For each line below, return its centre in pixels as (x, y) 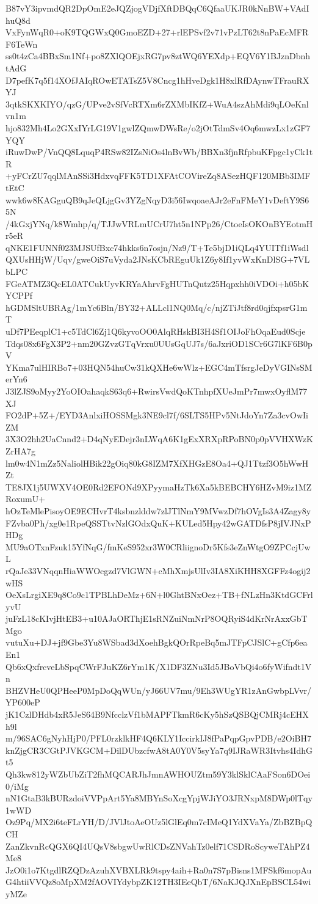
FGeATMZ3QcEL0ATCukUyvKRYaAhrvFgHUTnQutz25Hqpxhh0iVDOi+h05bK (157, 283)
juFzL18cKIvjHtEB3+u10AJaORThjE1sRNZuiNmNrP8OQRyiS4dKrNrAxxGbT (157, 618)
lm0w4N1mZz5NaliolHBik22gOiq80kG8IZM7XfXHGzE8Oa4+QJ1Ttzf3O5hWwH (157, 463)
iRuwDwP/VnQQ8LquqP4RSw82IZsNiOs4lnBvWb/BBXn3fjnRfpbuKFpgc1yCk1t (159, 152)
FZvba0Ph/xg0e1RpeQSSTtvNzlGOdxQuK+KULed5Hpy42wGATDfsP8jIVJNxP (158, 523)
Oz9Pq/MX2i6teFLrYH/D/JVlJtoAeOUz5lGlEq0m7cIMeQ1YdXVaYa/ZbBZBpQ (159, 822)
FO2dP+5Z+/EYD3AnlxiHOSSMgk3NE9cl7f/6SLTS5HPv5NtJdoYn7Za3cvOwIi (157, 415)
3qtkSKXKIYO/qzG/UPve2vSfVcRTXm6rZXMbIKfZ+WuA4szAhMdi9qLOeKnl (157, 104)
